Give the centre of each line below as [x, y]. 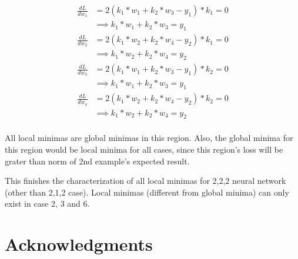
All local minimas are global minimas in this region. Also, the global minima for [149, 138]
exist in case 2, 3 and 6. [47, 203]
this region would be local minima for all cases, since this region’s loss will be [144, 149]
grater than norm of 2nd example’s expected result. [97, 161]
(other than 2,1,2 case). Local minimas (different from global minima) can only [147, 192]
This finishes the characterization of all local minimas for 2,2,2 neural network [145, 181]
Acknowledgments [79, 244]
